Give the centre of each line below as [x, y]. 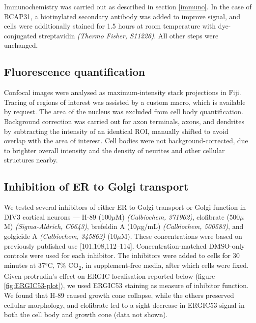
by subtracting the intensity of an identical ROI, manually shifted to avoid [116, 131]
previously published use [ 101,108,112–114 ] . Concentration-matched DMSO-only [125, 245]
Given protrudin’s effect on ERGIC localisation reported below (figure [110, 275]
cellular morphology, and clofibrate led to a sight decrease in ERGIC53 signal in [124, 305]
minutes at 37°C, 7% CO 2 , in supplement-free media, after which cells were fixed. [126, 265]
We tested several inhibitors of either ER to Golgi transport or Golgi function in [125, 207]
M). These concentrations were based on [182, 236]
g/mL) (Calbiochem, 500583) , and [192, 226]
